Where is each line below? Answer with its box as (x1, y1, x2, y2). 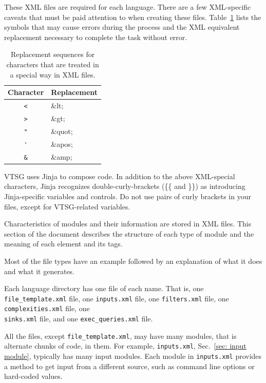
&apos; (51, 138, 73, 149)
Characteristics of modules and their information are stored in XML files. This (4, 218, 252, 229)
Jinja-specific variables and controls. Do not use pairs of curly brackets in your (4, 190, 251, 201)
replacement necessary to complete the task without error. (4, 31, 187, 42)
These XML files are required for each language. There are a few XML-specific (4, 2, 251, 12)
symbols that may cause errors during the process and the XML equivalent (4, 22, 240, 32)
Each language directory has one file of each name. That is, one (4, 283, 204, 294)
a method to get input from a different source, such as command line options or (4, 360, 255, 371)
